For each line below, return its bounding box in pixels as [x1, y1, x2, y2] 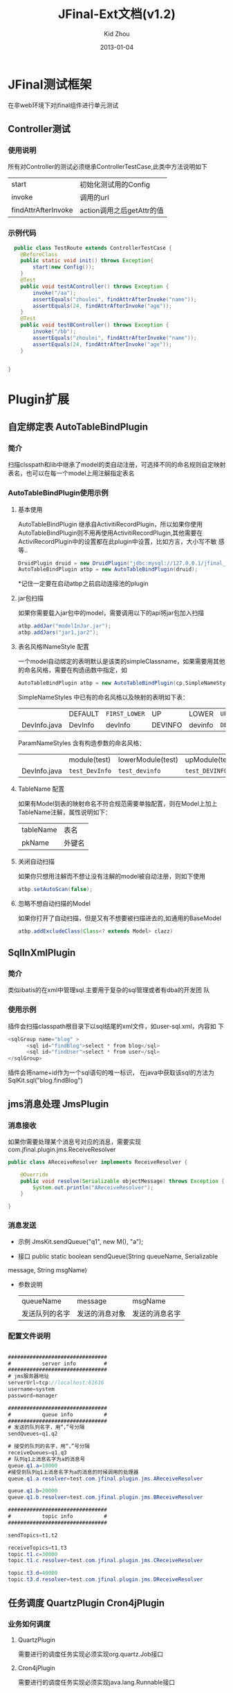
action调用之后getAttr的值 [80, 205, 165, 215]
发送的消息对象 [76, 1309, 126, 1319]
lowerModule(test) [118, 755, 178, 765]
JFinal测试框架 [8, 77, 92, 92]
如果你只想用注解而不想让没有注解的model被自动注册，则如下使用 [17, 872, 206, 880]
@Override [20, 1171, 49, 1178]
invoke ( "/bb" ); [32, 328, 77, 336]
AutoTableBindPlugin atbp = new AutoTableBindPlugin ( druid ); [17, 566, 198, 573]
